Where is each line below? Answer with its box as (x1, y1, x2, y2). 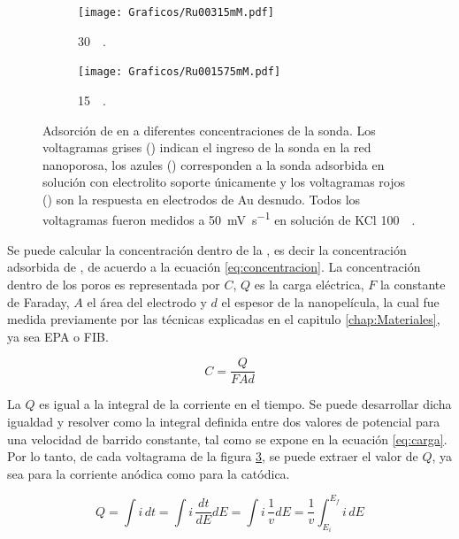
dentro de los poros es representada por (7, 274, 220, 293)
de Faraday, (7, 292, 70, 311)
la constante (379, 274, 446, 293)
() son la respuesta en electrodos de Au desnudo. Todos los (42, 189, 361, 208)
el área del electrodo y (87, 292, 207, 311)
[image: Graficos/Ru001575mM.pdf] (78, 65, 281, 79)
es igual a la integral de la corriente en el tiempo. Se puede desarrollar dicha (39, 395, 452, 413)
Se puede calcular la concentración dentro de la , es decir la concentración (7, 240, 407, 258)
